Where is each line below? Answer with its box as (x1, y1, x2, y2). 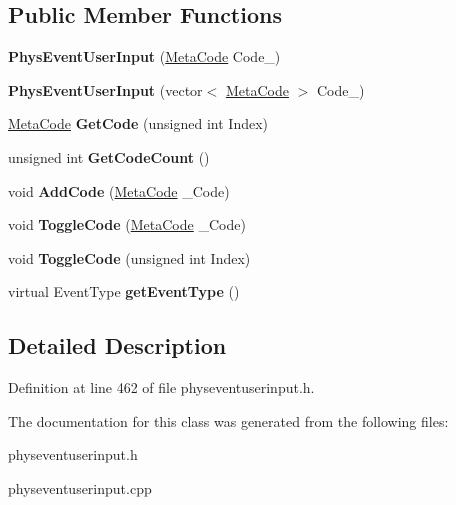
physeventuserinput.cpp (8, 477, 152, 498)
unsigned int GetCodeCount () (8, 146, 210, 167)
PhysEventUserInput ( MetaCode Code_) (8, 46, 281, 67)
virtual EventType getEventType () (8, 281, 240, 302)
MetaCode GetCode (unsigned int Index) (8, 113, 269, 134)
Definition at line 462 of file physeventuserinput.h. (8, 377, 315, 398)
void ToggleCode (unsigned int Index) (8, 247, 251, 268)
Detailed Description (8, 330, 227, 361)
